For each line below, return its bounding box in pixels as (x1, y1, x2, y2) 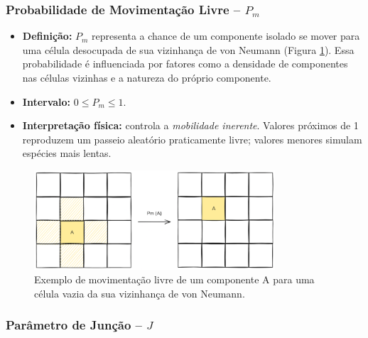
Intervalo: (22, 94, 71, 109)
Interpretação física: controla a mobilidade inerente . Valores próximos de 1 (22, 118, 359, 133)
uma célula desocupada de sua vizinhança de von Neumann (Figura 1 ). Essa (22, 42, 355, 57)
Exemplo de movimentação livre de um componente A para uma (34, 272, 315, 287)
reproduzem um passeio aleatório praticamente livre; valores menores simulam (22, 131, 362, 146)
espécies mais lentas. (22, 146, 112, 160)
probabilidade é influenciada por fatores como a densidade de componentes (22, 56, 348, 71)
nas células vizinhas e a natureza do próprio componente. (22, 70, 271, 84)
